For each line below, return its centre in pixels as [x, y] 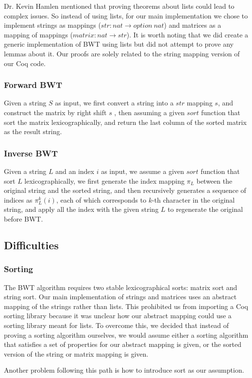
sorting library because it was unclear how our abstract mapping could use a [118, 316]
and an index [75, 171]
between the [214, 180]
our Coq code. [25, 63]
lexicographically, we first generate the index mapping [104, 180]
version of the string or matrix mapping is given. [76, 353]
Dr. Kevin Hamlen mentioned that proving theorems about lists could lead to [119, 6]
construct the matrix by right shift [55, 112]
